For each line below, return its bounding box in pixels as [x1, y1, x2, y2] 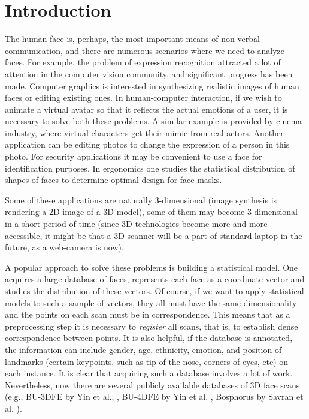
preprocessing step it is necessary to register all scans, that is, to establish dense [5, 319, 298, 332]
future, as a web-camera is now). [5, 241, 124, 253]
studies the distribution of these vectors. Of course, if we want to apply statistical [5, 285, 304, 297]
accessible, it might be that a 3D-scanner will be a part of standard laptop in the [5, 229, 302, 241]
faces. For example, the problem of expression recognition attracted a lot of [5, 56, 281, 68]
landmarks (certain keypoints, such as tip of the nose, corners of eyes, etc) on [5, 355, 289, 367]
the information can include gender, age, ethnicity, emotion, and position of [5, 343, 282, 355]
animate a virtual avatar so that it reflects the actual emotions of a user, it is [5, 103, 288, 115]
